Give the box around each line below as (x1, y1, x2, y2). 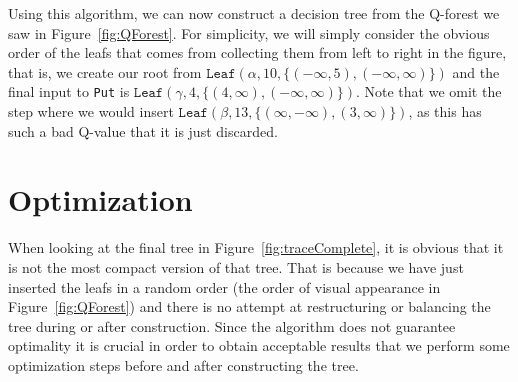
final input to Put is (8, 81, 130, 102)
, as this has (408, 101, 482, 122)
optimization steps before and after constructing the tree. (8, 354, 359, 375)
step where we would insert (8, 101, 174, 122)
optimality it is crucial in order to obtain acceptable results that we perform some (8, 335, 510, 356)
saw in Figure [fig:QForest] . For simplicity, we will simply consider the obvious (8, 22, 490, 43)
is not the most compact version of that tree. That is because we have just (8, 256, 464, 277)
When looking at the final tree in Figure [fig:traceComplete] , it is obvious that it (8, 237, 504, 258)
